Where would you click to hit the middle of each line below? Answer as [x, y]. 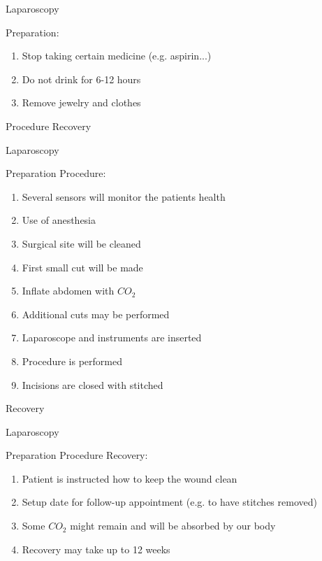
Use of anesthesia [59, 220]
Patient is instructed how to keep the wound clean [130, 478]
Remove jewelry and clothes [81, 102]
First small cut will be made [82, 267]
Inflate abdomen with [68, 291]
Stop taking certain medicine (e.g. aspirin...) [117, 56]
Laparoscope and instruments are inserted [112, 338]
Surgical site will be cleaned [81, 243]
